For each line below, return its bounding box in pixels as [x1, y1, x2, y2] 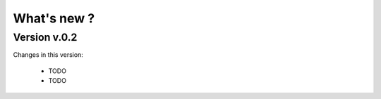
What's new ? [13, 11, 95, 26]
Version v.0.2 [13, 31, 78, 44]
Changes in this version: [13, 51, 84, 59]
